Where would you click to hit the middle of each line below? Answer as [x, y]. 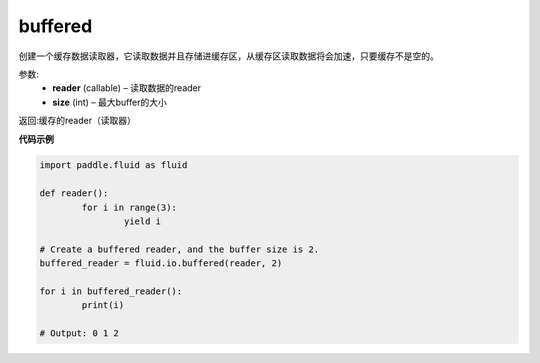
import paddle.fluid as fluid [113, 165]
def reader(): [74, 193]
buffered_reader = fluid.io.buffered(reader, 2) [161, 263]
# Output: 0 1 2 [79, 333]
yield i [142, 221]
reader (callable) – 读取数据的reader [127, 88]
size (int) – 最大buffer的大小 [109, 102]
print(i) [103, 305]
